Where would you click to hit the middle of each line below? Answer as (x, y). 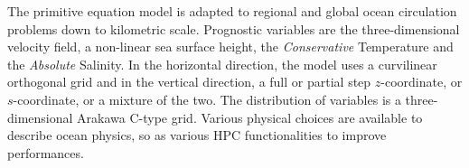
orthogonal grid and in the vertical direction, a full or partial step (189, 82)
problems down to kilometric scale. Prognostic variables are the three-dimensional (234, 28)
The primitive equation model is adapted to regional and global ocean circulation (232, 11)
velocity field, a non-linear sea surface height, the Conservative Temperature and (230, 47)
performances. (46, 152)
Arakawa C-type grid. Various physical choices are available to (250, 117)
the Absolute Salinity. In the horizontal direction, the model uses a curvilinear (222, 64)
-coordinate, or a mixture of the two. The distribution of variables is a (207, 99)
